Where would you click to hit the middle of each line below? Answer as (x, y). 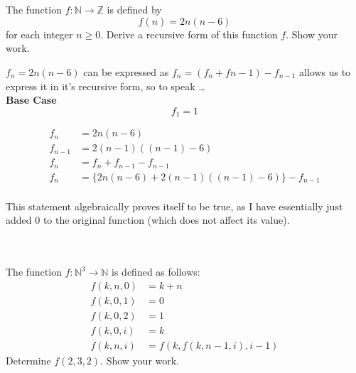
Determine (28, 360)
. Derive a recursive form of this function (189, 34)
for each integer (39, 34)
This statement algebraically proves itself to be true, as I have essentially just (174, 206)
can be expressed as (126, 71)
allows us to (325, 71)
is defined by (134, 10)
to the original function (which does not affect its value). (166, 220)
